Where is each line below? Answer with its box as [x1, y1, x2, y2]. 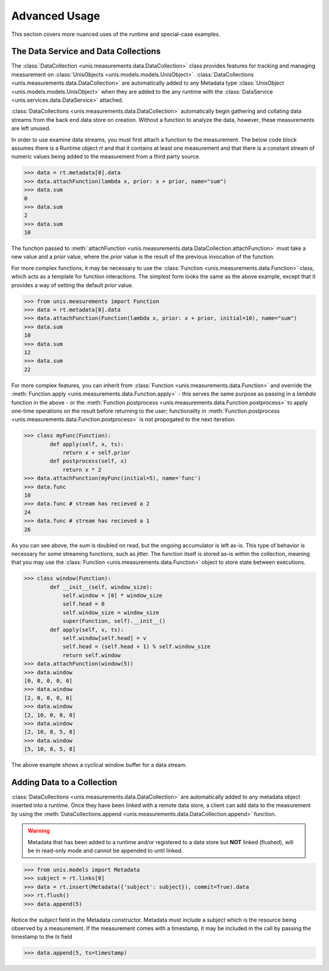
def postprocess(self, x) [49, 458, 127, 464]
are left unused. [11, 125, 51, 132]
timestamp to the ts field [11, 933, 73, 941]
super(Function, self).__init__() [62, 617, 166, 625]
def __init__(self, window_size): [49, 583, 153, 591]
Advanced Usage [11, 9, 101, 23]
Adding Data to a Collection [11, 777, 118, 788]
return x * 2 [62, 466, 102, 473]
